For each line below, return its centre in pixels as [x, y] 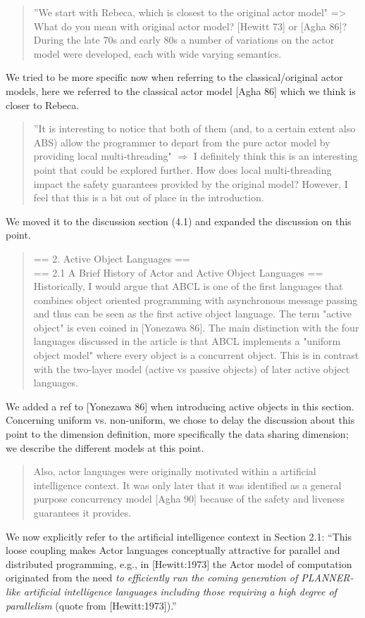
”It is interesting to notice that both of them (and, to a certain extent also [194, 128]
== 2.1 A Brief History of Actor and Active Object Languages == [178, 272]
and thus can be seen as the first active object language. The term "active [193, 314]
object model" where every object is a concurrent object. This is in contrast [196, 355]
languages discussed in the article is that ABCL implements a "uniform [187, 341]
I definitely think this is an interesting [276, 156]
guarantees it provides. [82, 512]
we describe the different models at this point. [105, 447]
